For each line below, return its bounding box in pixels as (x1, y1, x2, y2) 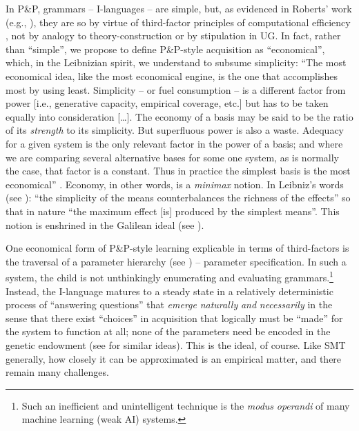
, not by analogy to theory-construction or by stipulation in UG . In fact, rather (6, 28, 341, 43)
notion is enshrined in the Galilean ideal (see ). (6, 217, 204, 232)
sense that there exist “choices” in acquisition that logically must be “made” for (6, 310, 343, 325)
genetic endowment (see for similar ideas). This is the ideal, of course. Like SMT (6, 337, 346, 352)
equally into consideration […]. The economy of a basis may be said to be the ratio (6, 109, 353, 123)
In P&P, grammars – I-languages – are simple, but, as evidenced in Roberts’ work (6, 1, 352, 15)
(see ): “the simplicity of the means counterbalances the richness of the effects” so (6, 190, 351, 205)
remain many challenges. (6, 365, 109, 379)
